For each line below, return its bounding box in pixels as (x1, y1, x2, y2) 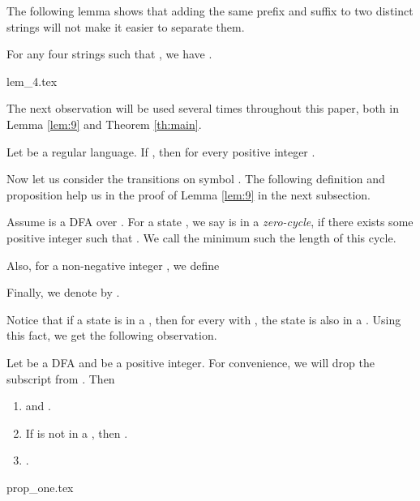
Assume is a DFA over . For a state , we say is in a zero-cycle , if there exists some (6, 213, 414, 230)
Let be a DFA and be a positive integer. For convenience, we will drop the (6, 353, 375, 370)
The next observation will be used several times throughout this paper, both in (6, 100, 399, 117)
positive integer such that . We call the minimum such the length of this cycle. (6, 229, 396, 246)
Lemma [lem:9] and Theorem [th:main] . (6, 115, 202, 132)
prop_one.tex (6, 478, 74, 495)
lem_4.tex (6, 72, 58, 89)
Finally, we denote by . (6, 284, 120, 301)
